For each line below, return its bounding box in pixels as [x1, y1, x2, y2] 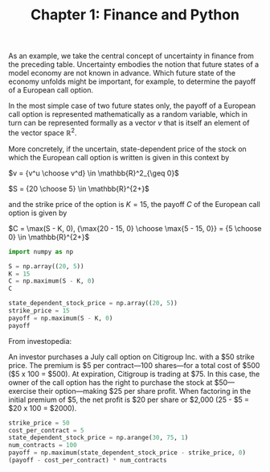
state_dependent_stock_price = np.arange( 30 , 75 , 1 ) [8, 433, 189, 442]
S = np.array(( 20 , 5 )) [8, 262, 84, 271]
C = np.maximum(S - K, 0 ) [8, 277, 95, 285]
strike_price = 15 [8, 307, 70, 315]
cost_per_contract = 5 [8, 426, 84, 434]
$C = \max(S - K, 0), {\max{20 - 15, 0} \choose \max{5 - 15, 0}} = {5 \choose [8, 223, 262, 233]
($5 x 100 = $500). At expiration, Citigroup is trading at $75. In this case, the [8, 369, 260, 379]
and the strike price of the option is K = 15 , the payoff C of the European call [8, 199, 261, 209]
